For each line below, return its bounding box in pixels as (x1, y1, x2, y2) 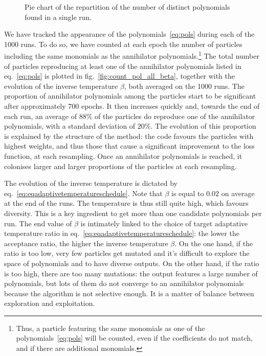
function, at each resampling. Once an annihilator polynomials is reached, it (4, 150, 242, 161)
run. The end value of (4, 218, 72, 228)
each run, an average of (4, 110, 77, 121)
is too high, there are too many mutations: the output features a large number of (4, 268, 258, 278)
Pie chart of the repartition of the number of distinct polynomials (25, 2, 230, 12)
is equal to (171, 187, 204, 198)
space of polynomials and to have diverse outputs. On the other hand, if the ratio (4, 257, 259, 268)
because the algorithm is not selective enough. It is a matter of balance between (4, 288, 254, 298)
